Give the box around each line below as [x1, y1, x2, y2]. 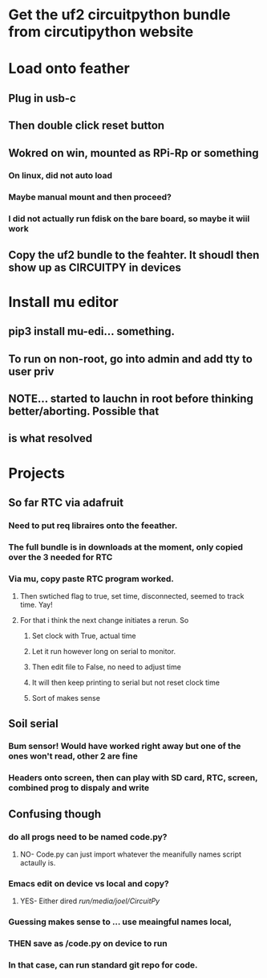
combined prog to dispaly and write [8, 782, 150, 793]
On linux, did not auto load [8, 170, 113, 182]
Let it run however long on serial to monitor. [31, 647, 176, 657]
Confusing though [8, 807, 102, 820]
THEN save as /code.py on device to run [8, 938, 168, 949]
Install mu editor [8, 293, 119, 311]
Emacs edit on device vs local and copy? [8, 878, 170, 890]
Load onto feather [8, 59, 130, 78]
